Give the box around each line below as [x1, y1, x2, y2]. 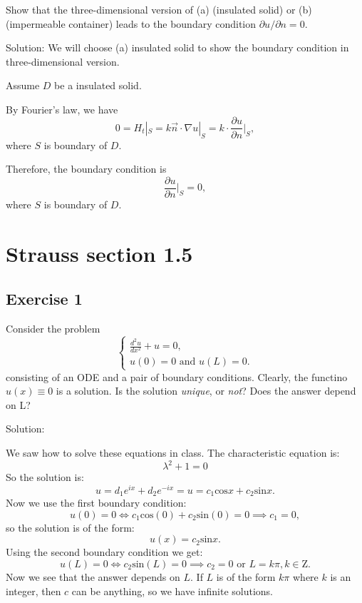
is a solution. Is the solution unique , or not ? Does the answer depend [56, 383, 356, 398]
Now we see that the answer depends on [6, 569, 180, 584]
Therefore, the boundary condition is [6, 161, 167, 176]
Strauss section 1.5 [6, 238, 193, 268]
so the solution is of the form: [6, 520, 135, 534]
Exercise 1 [6, 288, 83, 310]
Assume [6, 78, 40, 93]
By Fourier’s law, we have [6, 101, 118, 116]
